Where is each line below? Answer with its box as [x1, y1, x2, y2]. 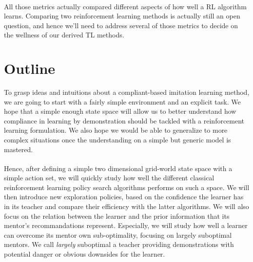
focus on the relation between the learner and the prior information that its [4, 210, 230, 221]
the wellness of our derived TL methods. [4, 30, 124, 40]
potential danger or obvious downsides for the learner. [4, 249, 165, 259]
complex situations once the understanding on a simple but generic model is [4, 134, 231, 144]
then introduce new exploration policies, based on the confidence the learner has [4, 192, 244, 202]
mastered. [4, 144, 33, 154]
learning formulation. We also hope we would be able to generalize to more [4, 125, 228, 135]
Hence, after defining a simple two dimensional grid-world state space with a [4, 163, 233, 173]
